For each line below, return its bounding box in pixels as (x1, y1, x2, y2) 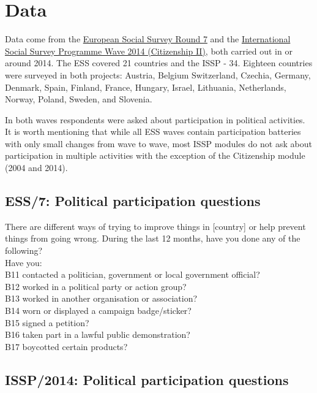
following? (5, 244, 43, 257)
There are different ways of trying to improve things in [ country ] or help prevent (5, 219, 306, 232)
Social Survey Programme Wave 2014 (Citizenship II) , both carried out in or (5, 44, 293, 57)
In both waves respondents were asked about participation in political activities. (5, 113, 305, 126)
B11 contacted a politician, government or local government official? (5, 268, 260, 281)
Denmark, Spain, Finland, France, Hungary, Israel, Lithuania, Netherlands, (5, 80, 286, 93)
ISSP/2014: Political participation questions (5, 370, 289, 389)
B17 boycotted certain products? (5, 340, 128, 353)
